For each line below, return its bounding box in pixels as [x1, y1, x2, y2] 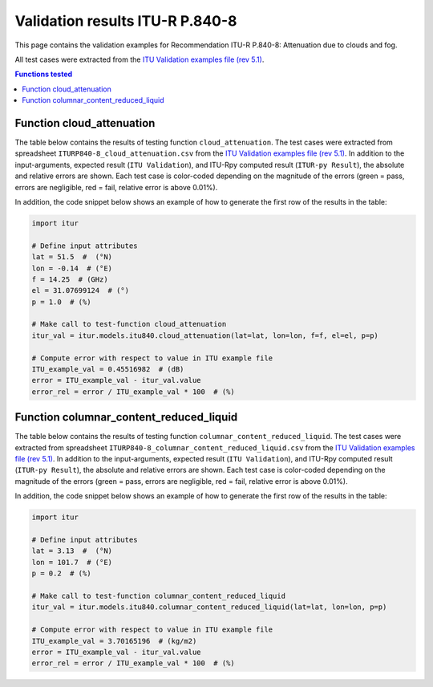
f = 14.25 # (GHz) [31, 274, 108, 284]
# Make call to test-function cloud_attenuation [31, 319, 227, 329]
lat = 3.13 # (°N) [31, 547, 112, 555]
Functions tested [14, 69, 73, 79]
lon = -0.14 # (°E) [31, 263, 112, 273]
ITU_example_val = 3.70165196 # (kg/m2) [31, 636, 197, 645]
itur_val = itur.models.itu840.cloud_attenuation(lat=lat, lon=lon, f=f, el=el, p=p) [31, 331, 378, 340]
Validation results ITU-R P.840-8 [14, 12, 237, 30]
